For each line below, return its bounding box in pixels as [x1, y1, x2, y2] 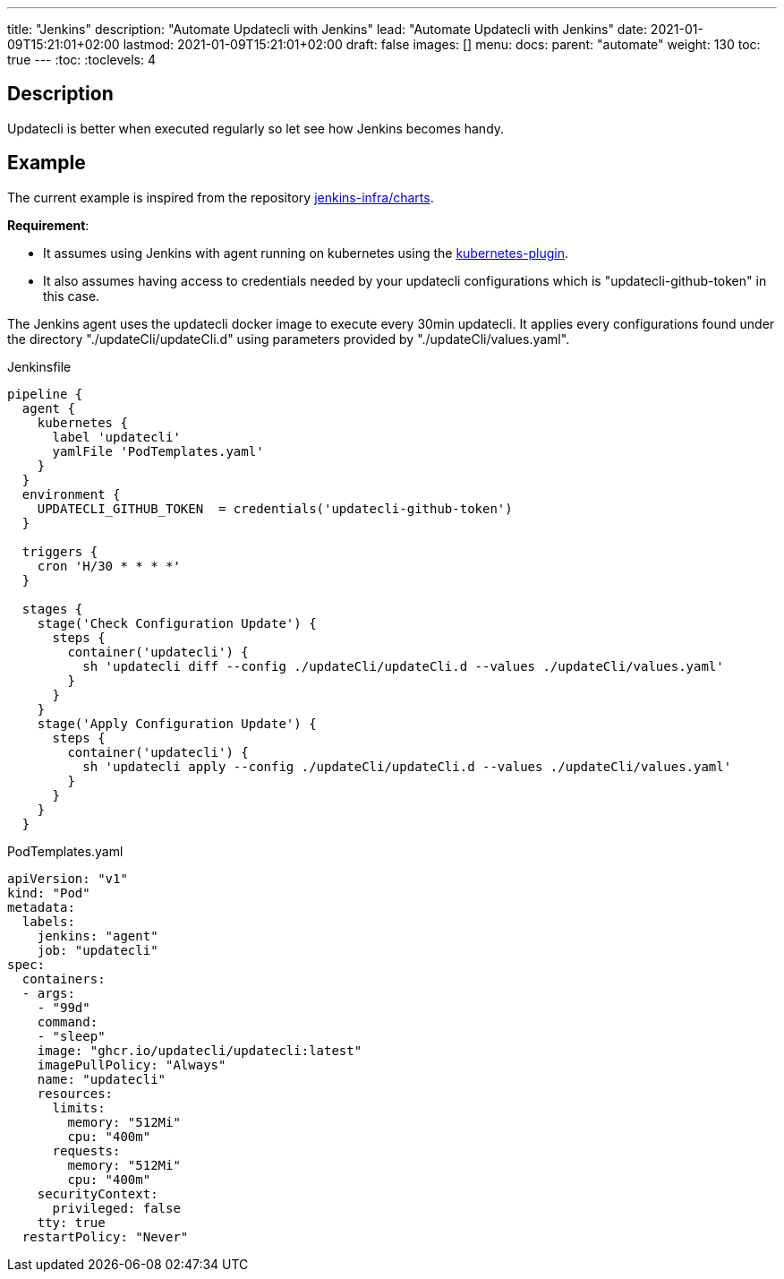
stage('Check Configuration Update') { [37, 615, 317, 631]
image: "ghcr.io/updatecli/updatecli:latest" [37, 1043, 362, 1058]
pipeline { [7, 386, 83, 401]
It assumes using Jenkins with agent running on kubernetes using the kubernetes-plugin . [43, 245, 568, 261]
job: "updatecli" [37, 942, 158, 957]
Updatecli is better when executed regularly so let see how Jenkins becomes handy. [7, 120, 505, 136]
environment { [21, 486, 121, 502]
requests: [52, 1143, 121, 1158]
